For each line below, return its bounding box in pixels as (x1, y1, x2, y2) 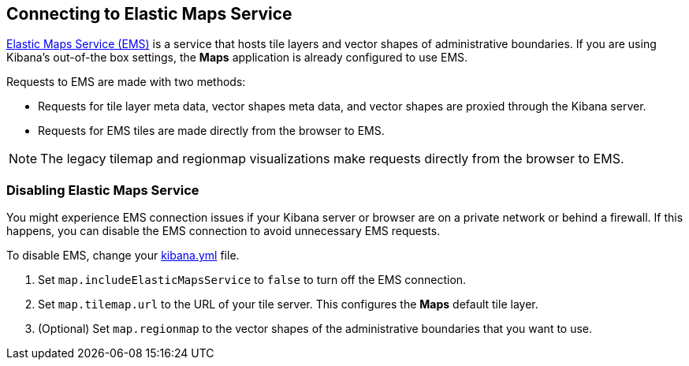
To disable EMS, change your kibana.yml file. (6, 248, 240, 263)
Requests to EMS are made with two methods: (6, 75, 246, 89)
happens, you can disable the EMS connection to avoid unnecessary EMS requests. (6, 224, 441, 238)
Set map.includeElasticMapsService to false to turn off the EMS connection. (38, 273, 467, 287)
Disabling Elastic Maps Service (6, 181, 199, 198)
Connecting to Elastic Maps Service (6, 4, 292, 24)
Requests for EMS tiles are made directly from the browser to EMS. (38, 124, 385, 138)
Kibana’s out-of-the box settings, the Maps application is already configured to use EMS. (6, 50, 468, 65)
